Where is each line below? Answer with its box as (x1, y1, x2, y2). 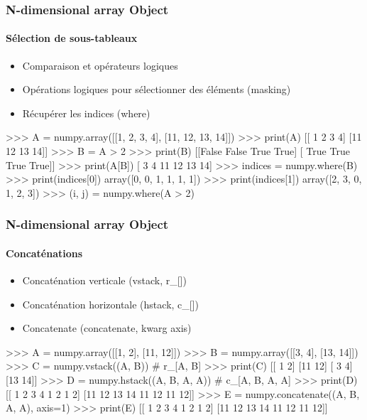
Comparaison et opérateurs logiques (22, 58, 178, 72)
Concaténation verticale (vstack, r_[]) (22, 273, 187, 288)
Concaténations (6, 245, 83, 260)
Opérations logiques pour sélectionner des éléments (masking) (22, 82, 291, 97)
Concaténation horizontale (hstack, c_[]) (22, 296, 199, 311)
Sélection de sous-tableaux (6, 31, 138, 45)
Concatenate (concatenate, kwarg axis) (22, 321, 192, 335)
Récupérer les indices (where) (22, 105, 150, 120)
